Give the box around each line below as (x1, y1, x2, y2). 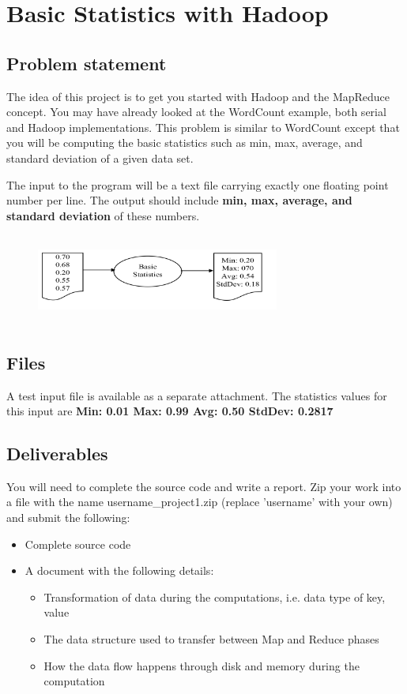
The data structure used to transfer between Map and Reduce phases (43, 631, 379, 647)
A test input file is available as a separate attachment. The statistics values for (6, 387, 387, 403)
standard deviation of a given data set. (6, 149, 194, 166)
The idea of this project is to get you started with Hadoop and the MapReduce (6, 88, 390, 104)
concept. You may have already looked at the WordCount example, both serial (6, 103, 386, 120)
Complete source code (24, 535, 131, 552)
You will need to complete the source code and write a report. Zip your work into (6, 478, 401, 494)
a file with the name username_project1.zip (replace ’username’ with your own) (6, 493, 393, 510)
